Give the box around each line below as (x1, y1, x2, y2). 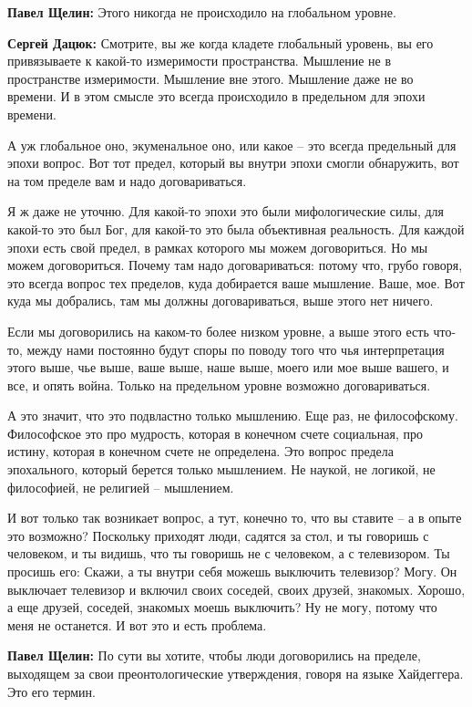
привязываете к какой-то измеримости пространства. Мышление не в (7, 51, 392, 70)
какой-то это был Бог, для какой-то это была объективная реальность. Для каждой (7, 219, 465, 238)
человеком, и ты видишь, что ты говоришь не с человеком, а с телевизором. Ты (7, 544, 450, 563)
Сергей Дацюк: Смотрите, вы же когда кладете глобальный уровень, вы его (7, 33, 434, 52)
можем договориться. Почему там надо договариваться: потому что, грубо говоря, (7, 255, 463, 275)
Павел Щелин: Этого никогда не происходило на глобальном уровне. (7, 3, 396, 21)
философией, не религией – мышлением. (7, 477, 234, 496)
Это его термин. (7, 681, 96, 701)
